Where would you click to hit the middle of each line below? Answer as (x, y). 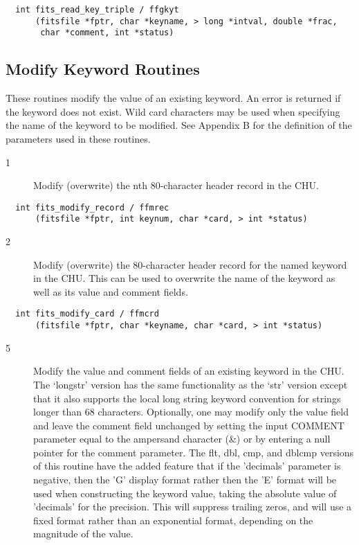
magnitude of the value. (83, 534)
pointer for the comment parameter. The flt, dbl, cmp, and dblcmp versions (194, 452)
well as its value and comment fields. (111, 291)
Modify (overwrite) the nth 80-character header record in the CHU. (176, 185)
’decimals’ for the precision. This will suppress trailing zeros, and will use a (193, 507)
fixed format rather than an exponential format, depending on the (173, 520)
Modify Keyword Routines (103, 69)
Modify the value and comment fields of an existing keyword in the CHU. (189, 371)
